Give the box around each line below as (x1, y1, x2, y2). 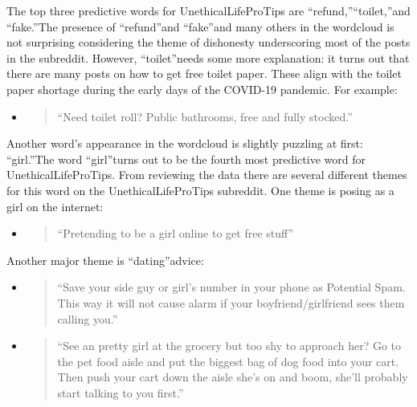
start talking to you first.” (57, 384, 184, 401)
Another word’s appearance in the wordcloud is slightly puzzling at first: (6, 135, 363, 152)
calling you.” (57, 310, 118, 327)
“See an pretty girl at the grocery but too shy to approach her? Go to (57, 337, 401, 354)
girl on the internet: (6, 197, 104, 214)
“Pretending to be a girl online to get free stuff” (57, 225, 294, 242)
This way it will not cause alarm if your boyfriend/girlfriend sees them (57, 294, 405, 311)
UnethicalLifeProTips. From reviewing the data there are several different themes (6, 166, 407, 183)
